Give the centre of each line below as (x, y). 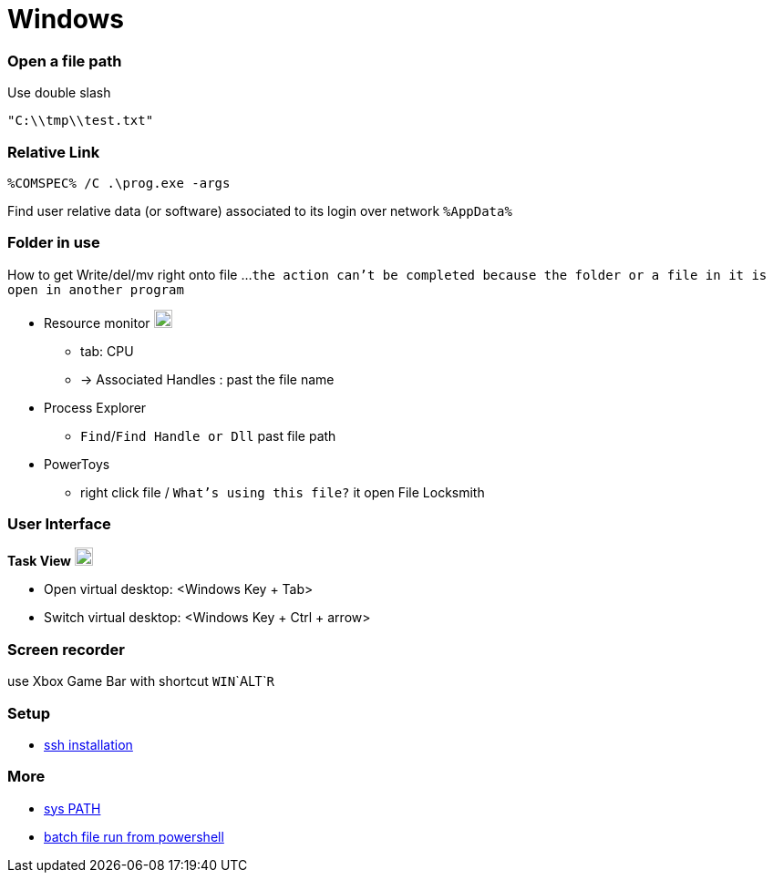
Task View (40, 561)
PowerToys (77, 464)
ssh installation (88, 744)
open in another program (96, 289)
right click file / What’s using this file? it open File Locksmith (283, 492)
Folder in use (54, 243)
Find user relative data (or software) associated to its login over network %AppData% (260, 210)
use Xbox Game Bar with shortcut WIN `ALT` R (141, 681)
